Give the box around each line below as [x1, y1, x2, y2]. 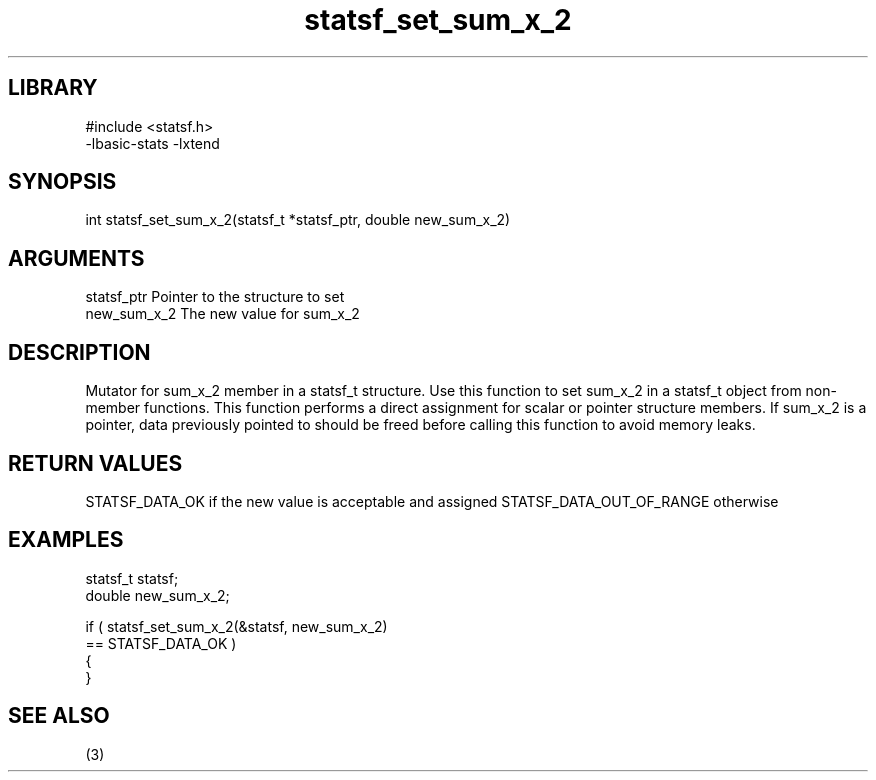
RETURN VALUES [8, 450, 183, 476]
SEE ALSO [8, 703, 110, 729]
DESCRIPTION [8, 339, 151, 365]
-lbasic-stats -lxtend [85, 134, 220, 152]
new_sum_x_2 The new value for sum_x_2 [85, 305, 360, 323]
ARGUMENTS [8, 245, 145, 271]
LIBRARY [8, 75, 98, 101]
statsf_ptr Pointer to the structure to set [85, 288, 345, 306]
